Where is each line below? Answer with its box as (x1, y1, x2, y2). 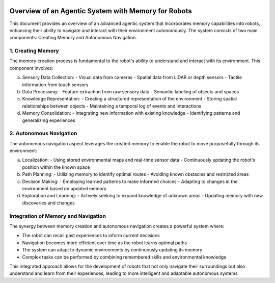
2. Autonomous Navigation (9, 130, 77, 137)
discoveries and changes (22, 199, 75, 206)
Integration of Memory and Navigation (9, 212, 106, 219)
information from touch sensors (22, 82, 89, 88)
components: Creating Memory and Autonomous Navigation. (9, 35, 137, 41)
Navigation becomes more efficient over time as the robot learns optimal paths (22, 240, 187, 246)
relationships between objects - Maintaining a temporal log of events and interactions (22, 102, 202, 109)
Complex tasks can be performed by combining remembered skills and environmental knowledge (22, 254, 227, 260)
